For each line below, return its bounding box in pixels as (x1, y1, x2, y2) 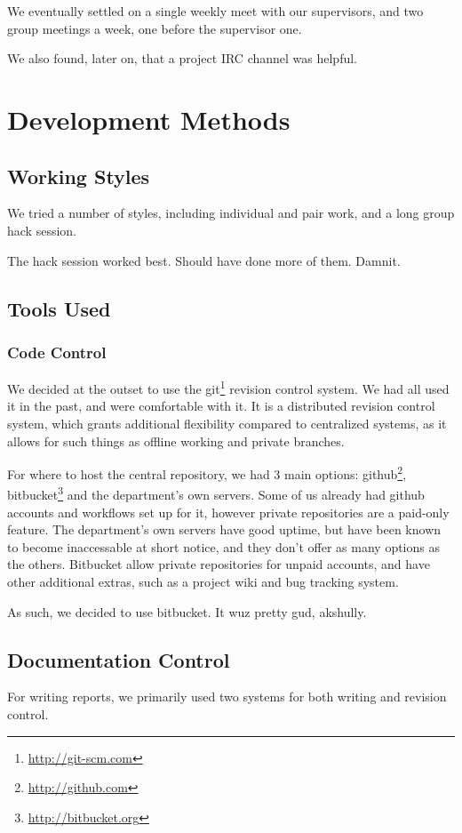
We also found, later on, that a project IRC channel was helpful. (7, 49, 358, 68)
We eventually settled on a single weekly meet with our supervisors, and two (7, 2, 424, 20)
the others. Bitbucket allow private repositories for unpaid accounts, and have (7, 555, 430, 573)
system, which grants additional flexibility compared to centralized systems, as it (7, 413, 447, 432)
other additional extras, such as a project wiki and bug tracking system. (7, 573, 399, 591)
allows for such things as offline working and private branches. (7, 431, 345, 450)
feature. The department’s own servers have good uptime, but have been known (7, 520, 442, 539)
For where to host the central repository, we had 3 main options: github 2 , (7, 462, 407, 483)
